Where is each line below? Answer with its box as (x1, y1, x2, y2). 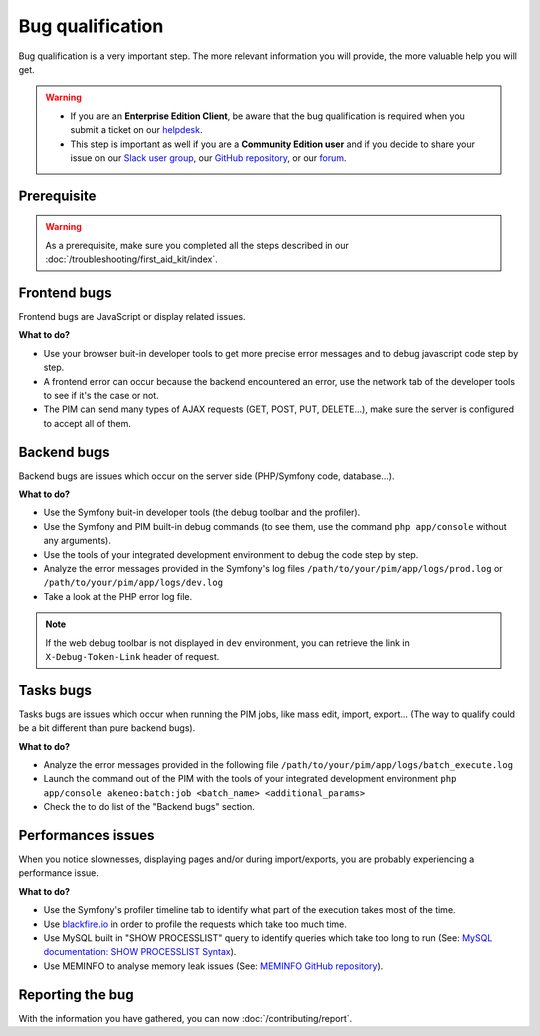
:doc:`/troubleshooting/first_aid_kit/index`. (45, 253, 219, 265)
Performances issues (18, 826, 155, 844)
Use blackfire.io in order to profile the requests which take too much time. (43, 918, 347, 930)
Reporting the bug (18, 986, 134, 1003)
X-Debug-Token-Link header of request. (45, 650, 220, 662)
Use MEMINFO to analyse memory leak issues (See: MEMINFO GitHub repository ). (43, 960, 384, 972)
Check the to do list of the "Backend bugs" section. (43, 801, 255, 813)
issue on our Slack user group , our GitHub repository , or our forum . (70, 151, 347, 164)
